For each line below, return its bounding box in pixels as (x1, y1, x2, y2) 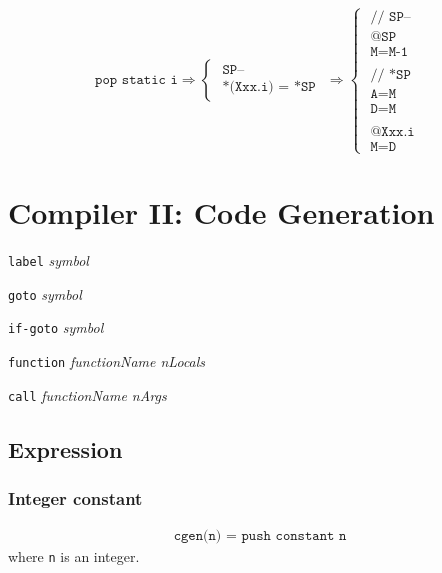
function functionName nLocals (8, 350, 206, 371)
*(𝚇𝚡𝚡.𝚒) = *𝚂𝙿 (222, 80, 316, 95)
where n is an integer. (8, 546, 140, 567)
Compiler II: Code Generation (8, 192, 435, 232)
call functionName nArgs (8, 384, 167, 405)
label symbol (8, 249, 89, 270)
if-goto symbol (8, 317, 104, 338)
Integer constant (8, 485, 143, 510)
